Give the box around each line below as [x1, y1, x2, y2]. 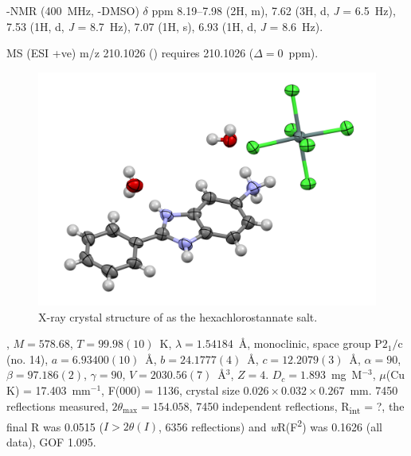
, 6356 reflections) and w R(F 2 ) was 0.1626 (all [159, 415, 382, 435]
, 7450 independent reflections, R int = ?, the [189, 397, 405, 416]
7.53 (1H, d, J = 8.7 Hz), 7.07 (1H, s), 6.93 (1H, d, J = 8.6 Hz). [6, 18, 323, 34]
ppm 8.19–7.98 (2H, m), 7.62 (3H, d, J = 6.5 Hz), [151, 2, 396, 18]
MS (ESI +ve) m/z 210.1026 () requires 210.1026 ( [6, 45, 254, 61]
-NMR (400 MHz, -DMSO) [6, 2, 139, 18]
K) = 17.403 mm [6, 381, 91, 398]
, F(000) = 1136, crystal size [101, 381, 240, 398]
